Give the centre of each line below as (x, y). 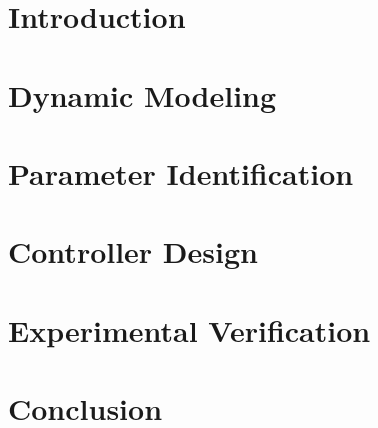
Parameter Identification (181, 172)
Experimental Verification (189, 329)
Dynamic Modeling (142, 94)
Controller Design (133, 251)
